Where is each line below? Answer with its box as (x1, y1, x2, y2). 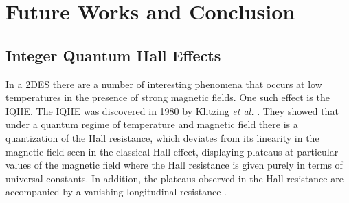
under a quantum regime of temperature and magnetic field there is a (5, 117, 298, 131)
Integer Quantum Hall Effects (5, 44, 221, 65)
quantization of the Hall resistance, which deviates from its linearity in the (5, 130, 319, 145)
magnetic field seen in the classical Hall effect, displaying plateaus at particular (5, 144, 339, 158)
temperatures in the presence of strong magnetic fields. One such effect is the (5, 90, 330, 105)
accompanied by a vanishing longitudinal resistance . (5, 184, 227, 199)
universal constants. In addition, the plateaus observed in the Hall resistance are (5, 171, 344, 185)
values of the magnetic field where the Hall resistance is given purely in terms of (5, 158, 343, 172)
